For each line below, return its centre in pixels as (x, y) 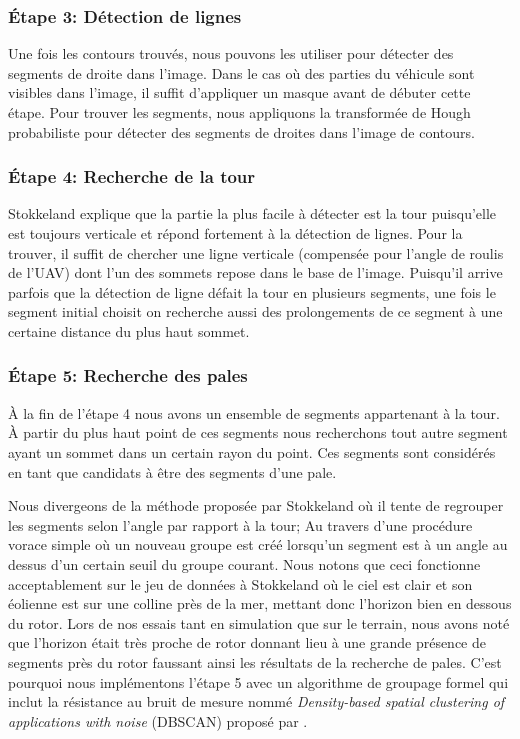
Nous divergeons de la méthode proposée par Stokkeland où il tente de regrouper (256, 505)
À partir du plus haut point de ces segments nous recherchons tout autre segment (258, 432)
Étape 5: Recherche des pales (128, 375)
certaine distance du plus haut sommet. (129, 330)
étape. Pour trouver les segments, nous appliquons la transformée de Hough (239, 112)
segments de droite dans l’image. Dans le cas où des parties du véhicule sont (241, 72)
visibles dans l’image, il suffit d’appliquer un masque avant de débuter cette (239, 92)
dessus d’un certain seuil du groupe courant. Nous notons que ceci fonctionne (244, 563)
